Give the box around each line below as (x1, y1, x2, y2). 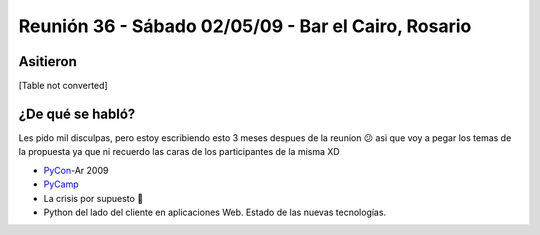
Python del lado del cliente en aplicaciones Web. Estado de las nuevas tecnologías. (43, 206, 387, 218)
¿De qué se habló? (18, 105, 136, 122)
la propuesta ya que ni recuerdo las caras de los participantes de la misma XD (18, 146, 340, 158)
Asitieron (18, 53, 77, 70)
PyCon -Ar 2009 (43, 164, 109, 176)
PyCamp (43, 178, 79, 190)
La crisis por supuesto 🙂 (43, 192, 144, 204)
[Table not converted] (18, 80, 109, 92)
